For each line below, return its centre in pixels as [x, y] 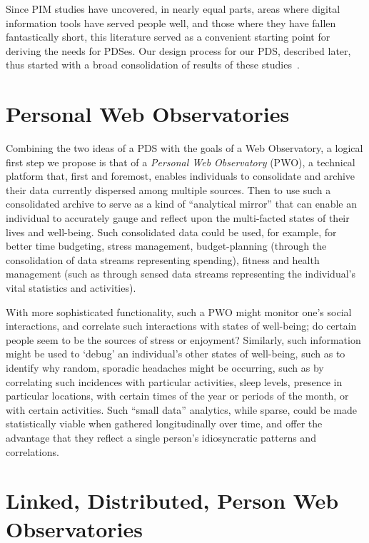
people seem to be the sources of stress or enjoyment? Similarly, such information [183, 339]
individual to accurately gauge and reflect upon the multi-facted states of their [178, 218]
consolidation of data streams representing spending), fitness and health [163, 259]
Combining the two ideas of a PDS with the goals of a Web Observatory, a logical [184, 148]
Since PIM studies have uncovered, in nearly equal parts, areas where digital [173, 9]
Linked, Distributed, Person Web [172, 501]
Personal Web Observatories [148, 114]
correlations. [32, 451]
